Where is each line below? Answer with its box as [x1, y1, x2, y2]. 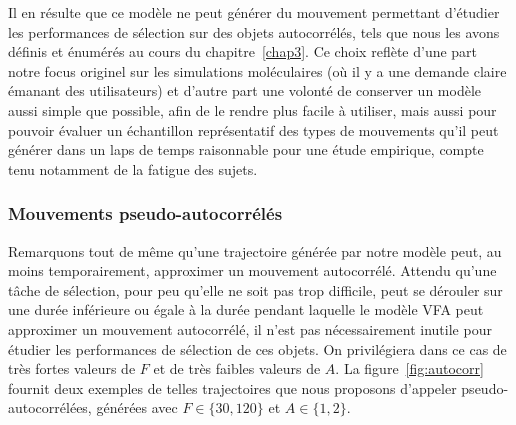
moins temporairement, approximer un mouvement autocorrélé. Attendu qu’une [8, 260, 497, 281]
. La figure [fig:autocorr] [335, 358, 484, 379]
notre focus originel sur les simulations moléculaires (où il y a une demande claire [8, 60, 507, 81]
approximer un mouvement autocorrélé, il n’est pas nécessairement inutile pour [8, 318, 492, 339]
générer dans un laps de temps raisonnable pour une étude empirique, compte [8, 139, 484, 160]
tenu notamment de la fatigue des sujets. [8, 158, 258, 179]
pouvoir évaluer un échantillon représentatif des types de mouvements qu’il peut [8, 119, 499, 140]
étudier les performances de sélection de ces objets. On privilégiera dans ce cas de [8, 338, 507, 359]
